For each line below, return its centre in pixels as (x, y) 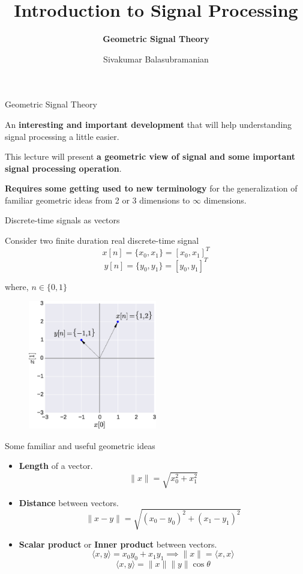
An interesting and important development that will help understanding (148, 124)
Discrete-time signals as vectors (62, 220)
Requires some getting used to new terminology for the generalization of (151, 188)
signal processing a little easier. (62, 136)
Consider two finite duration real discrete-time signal (102, 240)
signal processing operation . (63, 168)
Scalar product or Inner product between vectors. (118, 544)
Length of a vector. (56, 466)
